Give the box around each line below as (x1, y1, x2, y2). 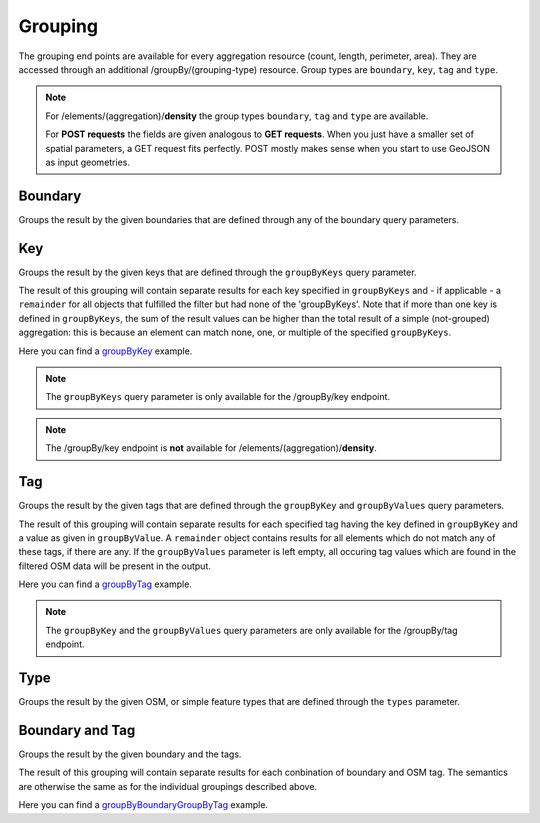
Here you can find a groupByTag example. (18, 578, 192, 590)
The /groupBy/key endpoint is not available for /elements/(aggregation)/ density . (45, 442, 377, 454)
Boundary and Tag (18, 721, 136, 739)
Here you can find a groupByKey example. (18, 345, 193, 357)
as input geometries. (45, 156, 130, 168)
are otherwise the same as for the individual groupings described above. (18, 780, 318, 792)
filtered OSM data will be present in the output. (18, 560, 212, 572)
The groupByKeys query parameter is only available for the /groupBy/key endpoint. (45, 391, 390, 403)
